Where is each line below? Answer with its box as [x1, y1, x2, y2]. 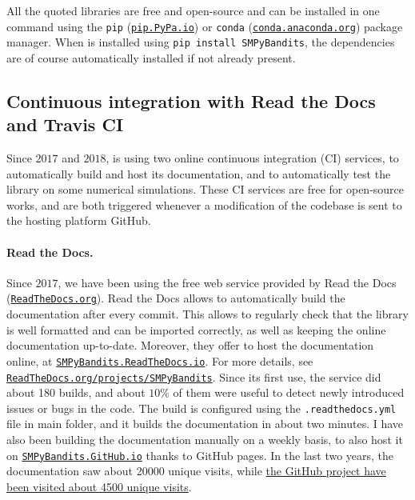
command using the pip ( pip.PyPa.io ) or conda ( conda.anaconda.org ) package [6, 18, 403, 34]
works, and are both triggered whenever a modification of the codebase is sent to [6, 196, 402, 213]
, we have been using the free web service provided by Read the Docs [58, 274, 397, 290]
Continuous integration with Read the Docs [6, 88, 376, 113]
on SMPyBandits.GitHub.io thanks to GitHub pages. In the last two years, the [6, 446, 394, 463]
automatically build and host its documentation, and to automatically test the [6, 165, 391, 182]
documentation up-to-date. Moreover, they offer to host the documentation [6, 337, 374, 354]
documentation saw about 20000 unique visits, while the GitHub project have [6, 462, 386, 479]
